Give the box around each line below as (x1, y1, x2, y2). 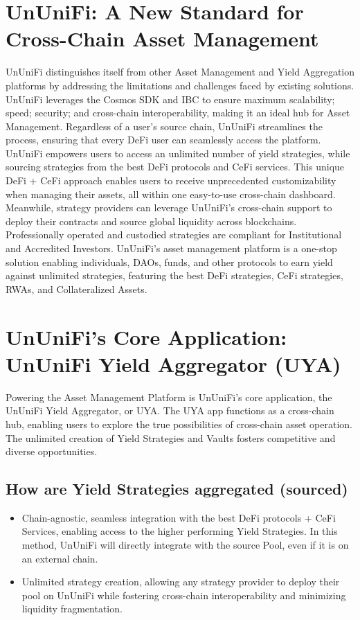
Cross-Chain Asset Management (6, 24, 319, 53)
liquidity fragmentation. (21, 601, 123, 616)
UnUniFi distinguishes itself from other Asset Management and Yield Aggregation (6, 64, 355, 79)
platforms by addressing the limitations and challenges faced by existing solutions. (6, 78, 354, 92)
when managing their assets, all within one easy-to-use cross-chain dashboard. (6, 186, 336, 201)
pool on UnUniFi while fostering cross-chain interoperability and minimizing (21, 587, 346, 602)
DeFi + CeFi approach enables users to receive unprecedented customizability (6, 173, 336, 188)
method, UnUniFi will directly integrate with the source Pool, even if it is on (21, 538, 349, 552)
